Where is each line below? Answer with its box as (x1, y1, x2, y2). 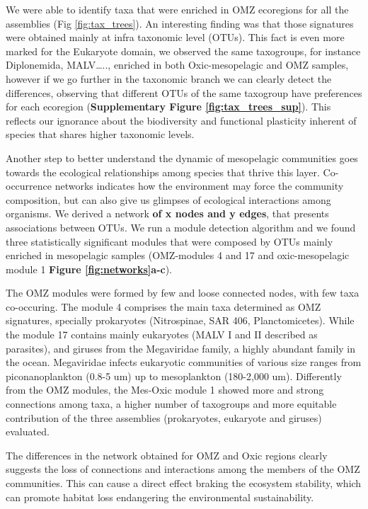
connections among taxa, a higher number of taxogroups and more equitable (6, 396, 337, 411)
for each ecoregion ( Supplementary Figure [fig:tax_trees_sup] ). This (6, 99, 331, 114)
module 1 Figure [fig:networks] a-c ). (6, 261, 172, 276)
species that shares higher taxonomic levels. (6, 127, 195, 142)
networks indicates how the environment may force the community (54, 178, 344, 193)
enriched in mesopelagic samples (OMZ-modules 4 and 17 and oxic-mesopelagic (6, 248, 350, 263)
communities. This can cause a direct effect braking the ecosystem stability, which (6, 476, 362, 490)
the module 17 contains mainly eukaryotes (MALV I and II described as (6, 327, 318, 342)
